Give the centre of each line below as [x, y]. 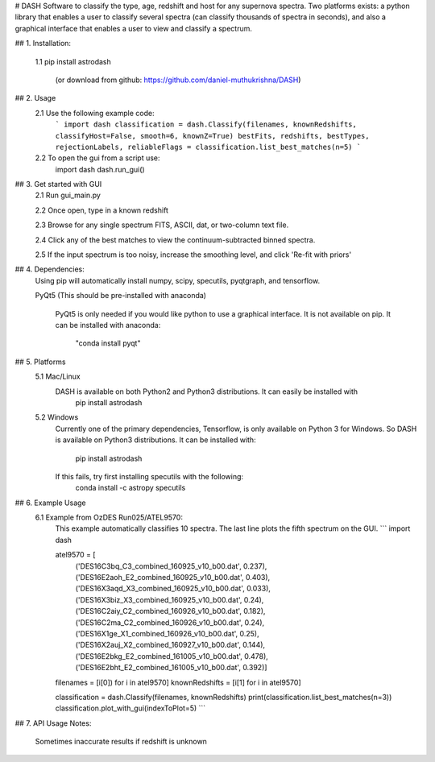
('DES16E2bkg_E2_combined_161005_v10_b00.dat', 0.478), [172, 656]
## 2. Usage [35, 98]
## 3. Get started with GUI [58, 184]
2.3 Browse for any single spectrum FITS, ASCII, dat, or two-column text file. [162, 225]
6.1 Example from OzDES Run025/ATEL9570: [109, 518]
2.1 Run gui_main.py [68, 195]
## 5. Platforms [40, 362]
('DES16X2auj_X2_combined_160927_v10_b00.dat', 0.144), [170, 645]
